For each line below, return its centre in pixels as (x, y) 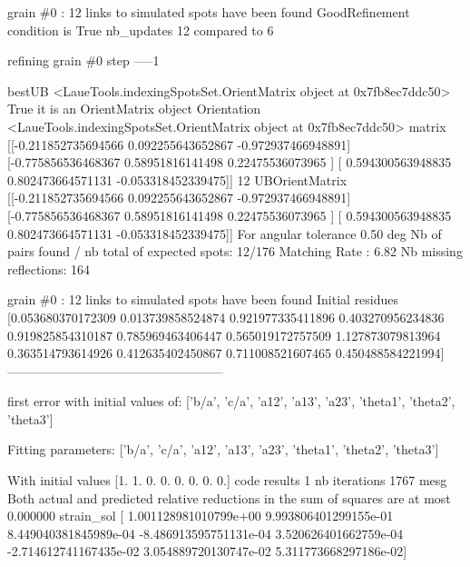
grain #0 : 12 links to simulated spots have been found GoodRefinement (209, 12)
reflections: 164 (49, 269)
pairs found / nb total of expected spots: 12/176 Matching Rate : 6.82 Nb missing (235, 251)
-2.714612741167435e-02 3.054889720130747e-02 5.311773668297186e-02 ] (207, 551)
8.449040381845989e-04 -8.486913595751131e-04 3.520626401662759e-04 (206, 533)
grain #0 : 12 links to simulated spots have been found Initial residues (203, 299)
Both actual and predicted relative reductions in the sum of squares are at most (229, 497)
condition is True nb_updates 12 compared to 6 (141, 30)
